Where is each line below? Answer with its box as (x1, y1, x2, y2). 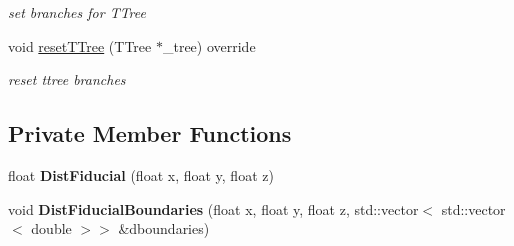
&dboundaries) (118, 218, 210, 239)
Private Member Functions (8, 118, 292, 149)
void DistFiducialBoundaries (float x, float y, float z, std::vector (8, 198, 419, 219)
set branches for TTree (8, 2, 146, 22)
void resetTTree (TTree (8, 35, 152, 56)
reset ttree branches (8, 69, 126, 90)
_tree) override (162, 35, 256, 56)
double (31, 218, 72, 239)
